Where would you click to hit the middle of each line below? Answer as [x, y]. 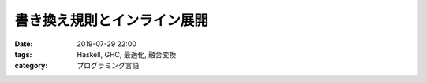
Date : [24, 44]
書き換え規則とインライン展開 [112, 20]
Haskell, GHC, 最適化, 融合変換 [127, 54]
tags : [23, 54]
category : [31, 66]
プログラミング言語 [108, 66]
